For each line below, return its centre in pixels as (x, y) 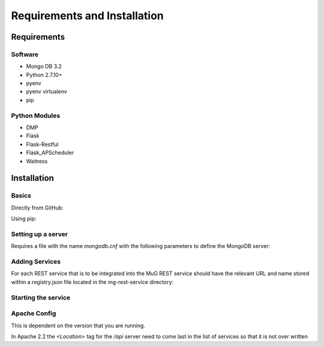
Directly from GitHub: (37, 208)
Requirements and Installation (88, 16)
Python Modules (36, 115)
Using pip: (24, 219)
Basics (21, 196)
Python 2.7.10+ (44, 74)
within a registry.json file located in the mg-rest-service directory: (92, 282)
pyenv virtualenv (46, 92)
